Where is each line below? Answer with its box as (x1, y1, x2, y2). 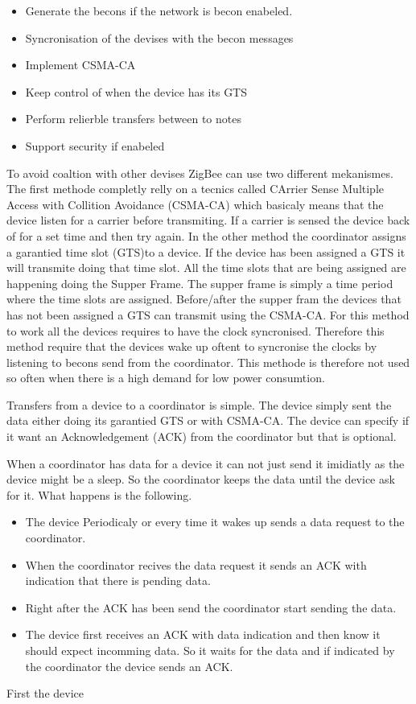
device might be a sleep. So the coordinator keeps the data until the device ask (6, 471, 395, 488)
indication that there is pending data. (25, 572, 211, 589)
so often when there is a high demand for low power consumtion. (6, 369, 325, 386)
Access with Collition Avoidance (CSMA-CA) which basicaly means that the (6, 196, 384, 212)
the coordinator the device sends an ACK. (25, 657, 233, 674)
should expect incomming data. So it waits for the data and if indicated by (25, 642, 395, 658)
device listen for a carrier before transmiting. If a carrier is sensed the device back (6, 212, 410, 228)
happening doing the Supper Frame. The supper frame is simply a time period (6, 274, 393, 291)
